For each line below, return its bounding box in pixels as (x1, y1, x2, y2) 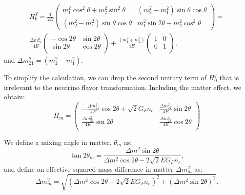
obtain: (4, 91, 25, 102)
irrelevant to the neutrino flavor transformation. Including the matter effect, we (4, 82, 242, 92)
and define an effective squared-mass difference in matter (4, 163, 174, 174)
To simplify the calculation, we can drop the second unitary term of (4, 72, 206, 83)
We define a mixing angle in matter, (4, 137, 112, 147)
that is (219, 72, 239, 83)
